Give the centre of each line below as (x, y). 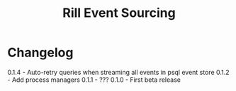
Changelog (40, 53)
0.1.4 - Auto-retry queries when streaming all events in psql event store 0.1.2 (118, 72)
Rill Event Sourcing (119, 13)
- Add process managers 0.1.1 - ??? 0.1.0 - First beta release (94, 80)
